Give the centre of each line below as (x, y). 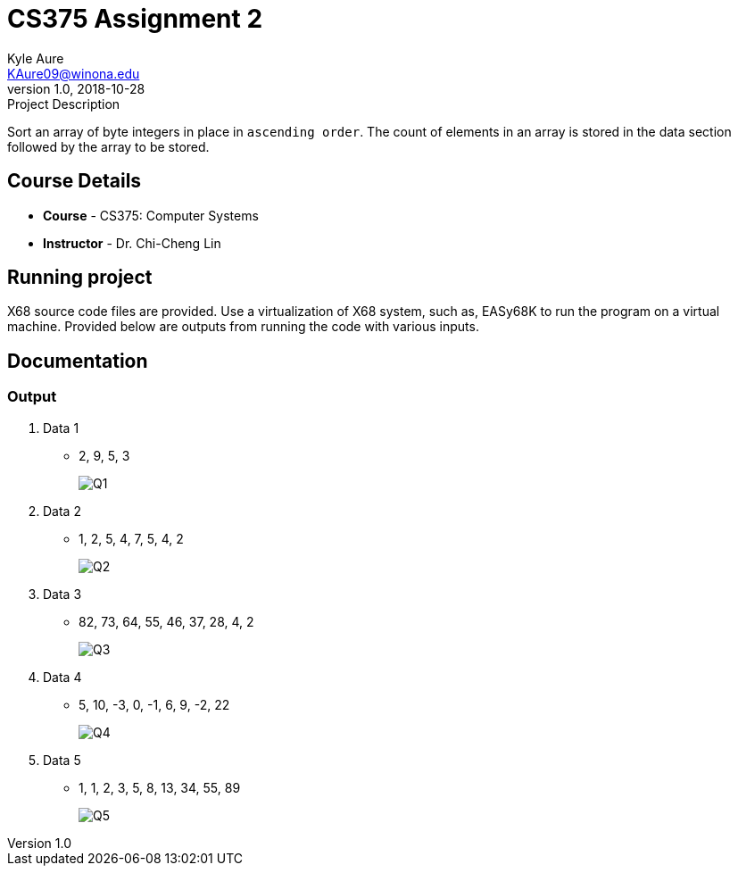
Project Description (64, 104)
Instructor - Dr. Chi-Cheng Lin (132, 243)
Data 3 (62, 594)
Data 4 (62, 677)
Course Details (75, 181)
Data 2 (62, 511)
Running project (80, 278)
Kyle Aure (36, 58)
